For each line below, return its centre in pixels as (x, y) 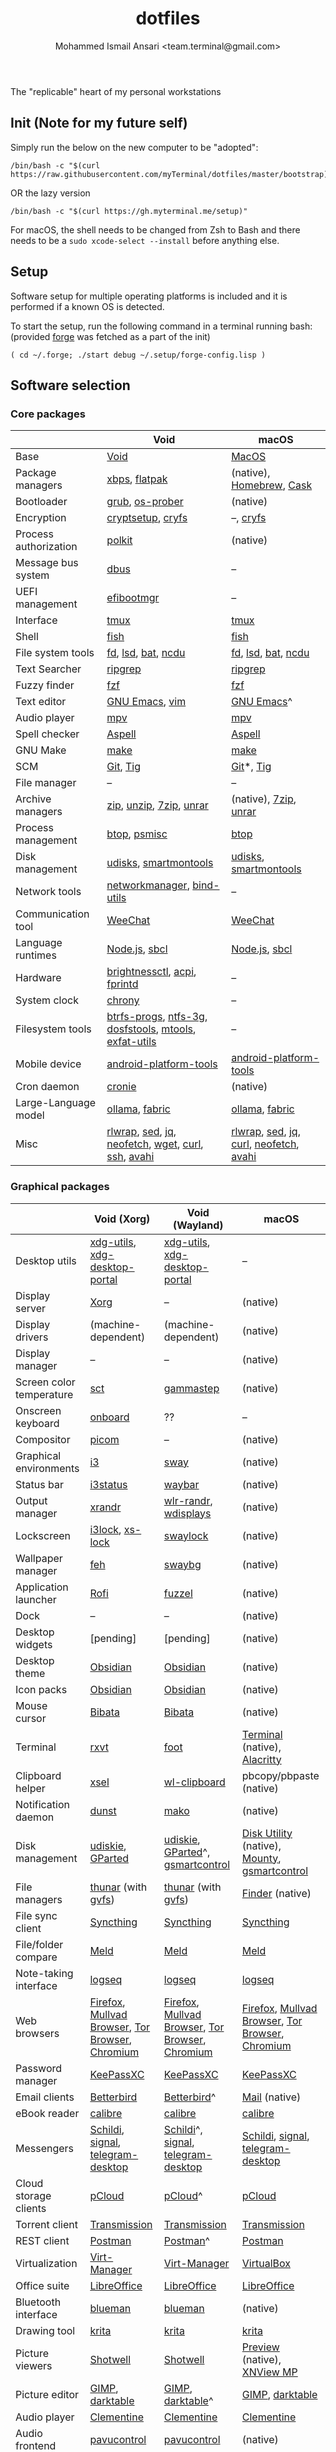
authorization (46, 547)
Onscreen (38, 1410)
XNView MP (269, 2372)
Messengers (45, 2148)
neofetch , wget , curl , (155, 1144)
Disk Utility (267, 1833)
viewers (34, 2365)
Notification (42, 1804)
